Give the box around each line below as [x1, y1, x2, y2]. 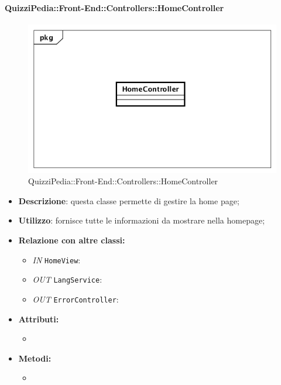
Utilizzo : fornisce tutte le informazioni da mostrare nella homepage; [18, 214, 265, 226]
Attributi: [18, 312, 59, 325]
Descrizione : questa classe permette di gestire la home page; [18, 194, 239, 207]
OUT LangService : [32, 273, 102, 286]
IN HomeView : [32, 253, 81, 266]
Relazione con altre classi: [18, 233, 125, 246]
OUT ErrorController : [32, 293, 119, 305]
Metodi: [18, 352, 52, 364]
